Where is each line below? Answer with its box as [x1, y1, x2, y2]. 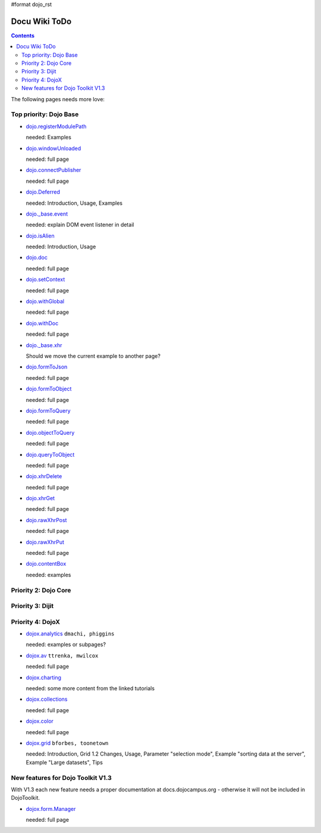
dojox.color [26, 717, 53, 725]
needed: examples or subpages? [26, 641, 106, 648]
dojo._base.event [26, 210, 68, 217]
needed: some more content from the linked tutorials [26, 685, 155, 692]
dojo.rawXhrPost [26, 516, 67, 523]
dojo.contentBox [26, 560, 67, 567]
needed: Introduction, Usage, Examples [26, 199, 123, 207]
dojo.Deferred [26, 188, 61, 196]
